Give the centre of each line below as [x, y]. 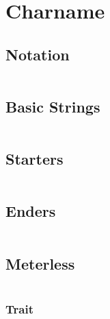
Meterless [40, 263]
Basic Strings [53, 106]
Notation [38, 54]
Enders [31, 211]
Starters [35, 159]
